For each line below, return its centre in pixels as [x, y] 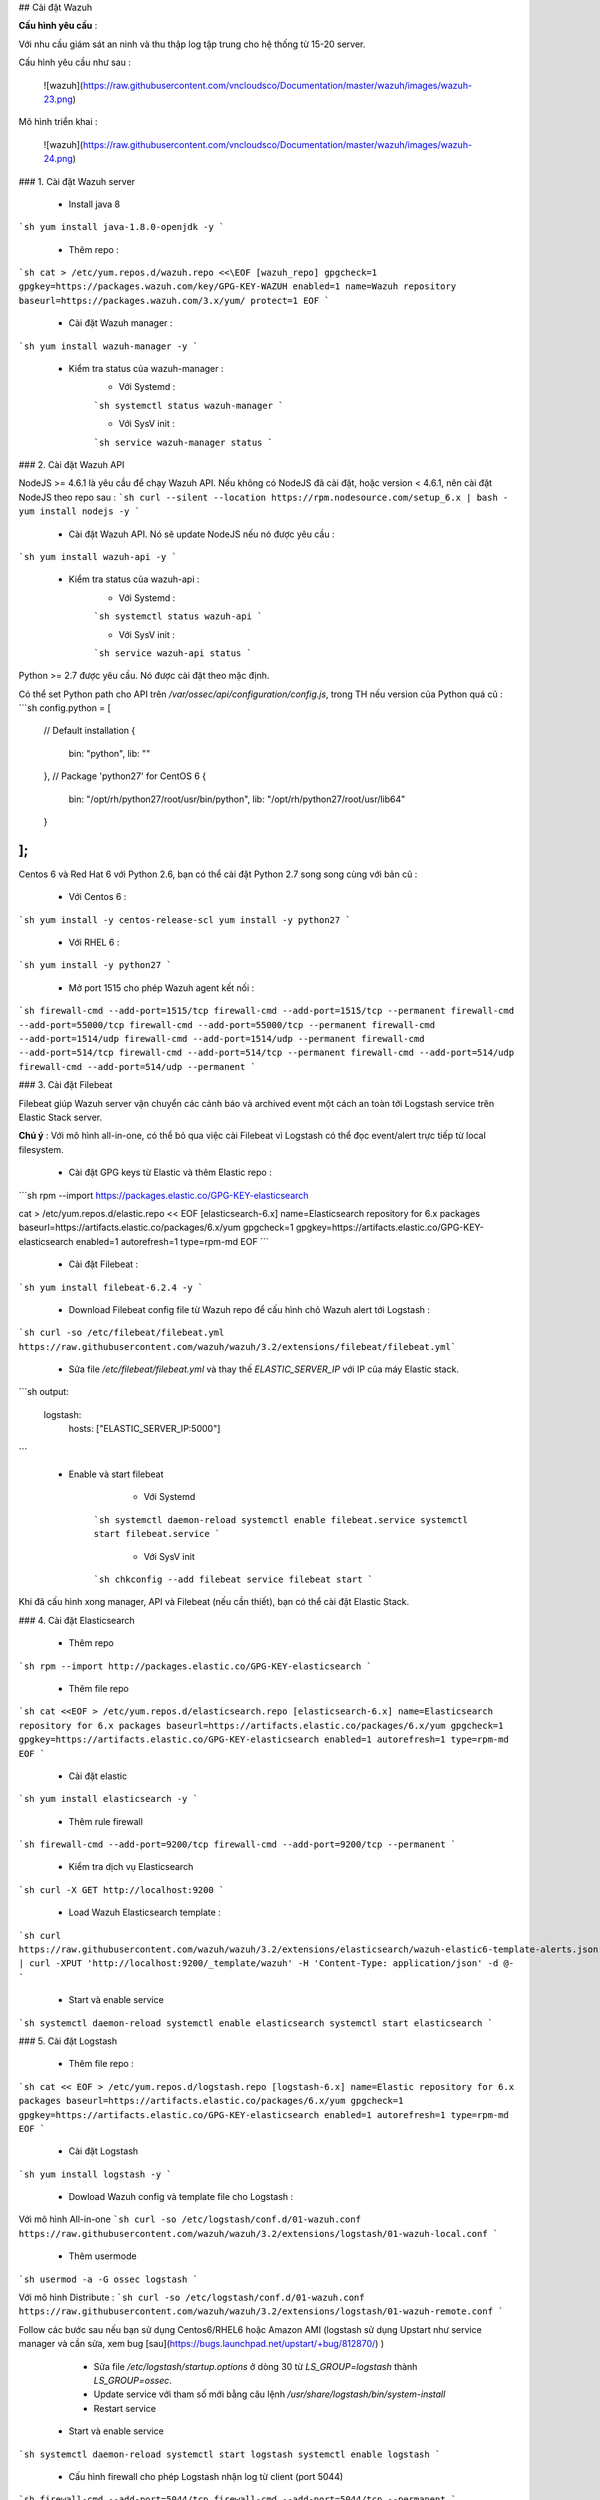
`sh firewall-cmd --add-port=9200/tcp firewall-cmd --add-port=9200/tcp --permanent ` [237, 1844]
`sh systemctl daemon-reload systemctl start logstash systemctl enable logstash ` [229, 2454]
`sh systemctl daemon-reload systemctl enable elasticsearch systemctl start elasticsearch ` [256, 2023]
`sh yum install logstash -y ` [95, 2174]
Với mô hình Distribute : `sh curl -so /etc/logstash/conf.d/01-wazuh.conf [191, 2297]
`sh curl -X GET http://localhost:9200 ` [121, 1889]
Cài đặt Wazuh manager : [120, 323]
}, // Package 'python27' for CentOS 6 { [125, 776]
